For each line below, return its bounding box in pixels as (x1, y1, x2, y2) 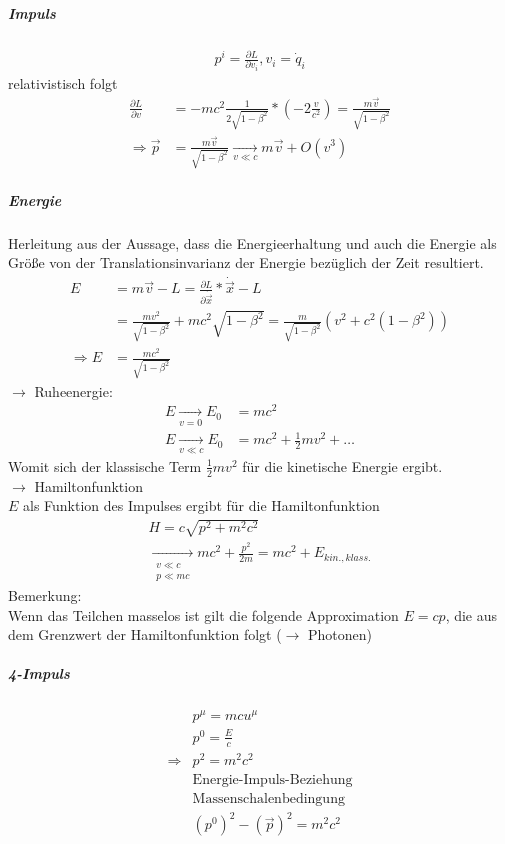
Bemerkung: (8, 584, 82, 605)
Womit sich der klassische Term (8, 455, 202, 476)
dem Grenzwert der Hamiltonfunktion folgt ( (8, 624, 282, 645)
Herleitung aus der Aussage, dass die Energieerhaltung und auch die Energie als (8, 232, 497, 253)
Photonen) (308, 624, 373, 645)
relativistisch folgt (8, 73, 118, 94)
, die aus (445, 604, 498, 625)
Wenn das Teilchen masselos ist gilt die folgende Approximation (8, 604, 399, 625)
